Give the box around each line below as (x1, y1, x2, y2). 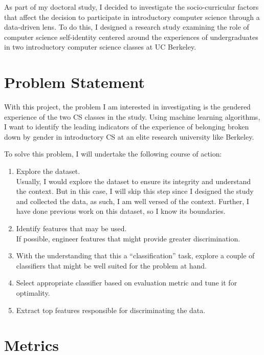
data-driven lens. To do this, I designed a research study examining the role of (4, 21, 249, 32)
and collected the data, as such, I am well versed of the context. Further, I (16, 195, 249, 206)
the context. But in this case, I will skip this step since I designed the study (16, 186, 254, 196)
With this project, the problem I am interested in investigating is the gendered (4, 101, 251, 112)
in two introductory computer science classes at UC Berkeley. (4, 41, 196, 52)
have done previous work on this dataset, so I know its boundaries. (16, 206, 226, 216)
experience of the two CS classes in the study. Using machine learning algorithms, (4, 111, 260, 122)
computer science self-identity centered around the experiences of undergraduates (4, 31, 258, 42)
